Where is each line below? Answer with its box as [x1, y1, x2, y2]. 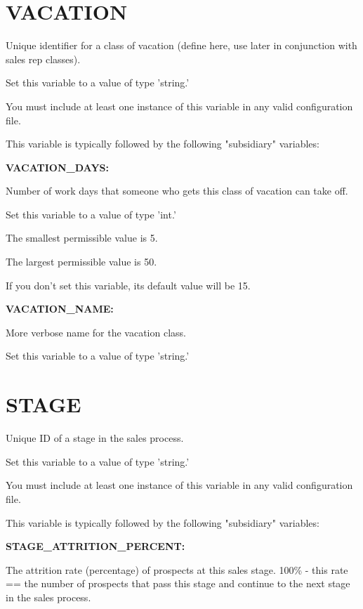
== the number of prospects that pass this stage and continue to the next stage [6, 576, 350, 591]
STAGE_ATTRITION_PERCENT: [6, 539, 185, 554]
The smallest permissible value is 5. [6, 230, 158, 245]
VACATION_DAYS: [6, 159, 110, 174]
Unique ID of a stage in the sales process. [6, 431, 184, 445]
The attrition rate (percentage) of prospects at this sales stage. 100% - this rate [6, 562, 348, 577]
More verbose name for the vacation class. [6, 325, 186, 339]
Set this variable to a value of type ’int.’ [6, 207, 176, 221]
